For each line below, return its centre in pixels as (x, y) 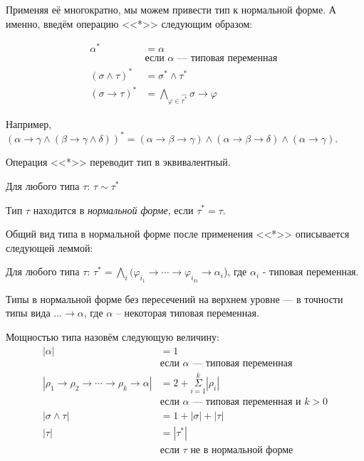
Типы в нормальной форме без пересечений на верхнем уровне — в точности (175, 298)
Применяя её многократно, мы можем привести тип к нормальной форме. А (171, 9)
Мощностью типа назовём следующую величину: (113, 336)
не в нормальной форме (242, 451)
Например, (29, 123)
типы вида (28, 313)
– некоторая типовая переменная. (187, 313)
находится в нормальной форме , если (113, 210)
